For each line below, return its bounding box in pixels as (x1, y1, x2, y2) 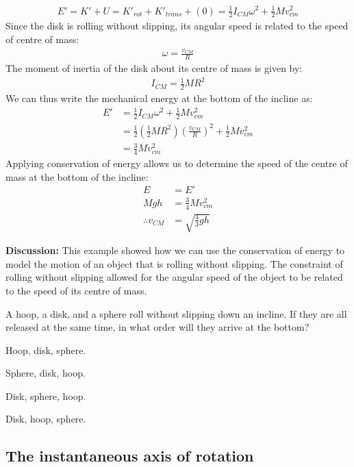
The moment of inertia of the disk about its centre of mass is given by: (5, 61, 303, 75)
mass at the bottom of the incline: (5, 169, 149, 184)
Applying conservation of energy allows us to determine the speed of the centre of (5, 155, 348, 170)
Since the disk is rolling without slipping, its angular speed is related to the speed (5, 18, 349, 33)
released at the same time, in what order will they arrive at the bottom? (5, 320, 309, 334)
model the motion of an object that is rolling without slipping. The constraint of (5, 256, 343, 270)
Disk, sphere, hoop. (5, 388, 86, 403)
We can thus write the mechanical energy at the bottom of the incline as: (5, 91, 313, 105)
